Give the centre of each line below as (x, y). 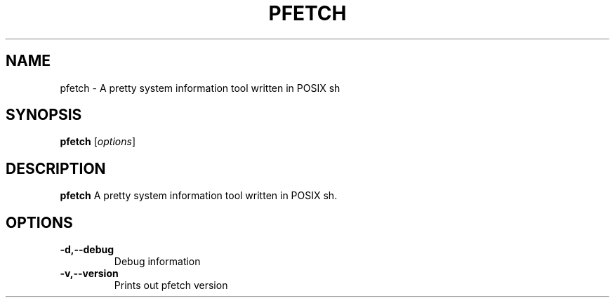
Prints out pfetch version (171, 285)
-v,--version (89, 274)
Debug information (157, 262)
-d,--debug (87, 250)
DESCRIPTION (56, 168)
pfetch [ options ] (98, 142)
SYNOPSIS (44, 115)
